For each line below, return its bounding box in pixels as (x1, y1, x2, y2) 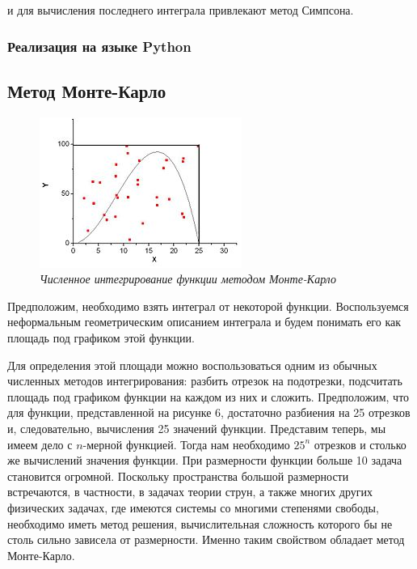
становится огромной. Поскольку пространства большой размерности (7, 467, 349, 484)
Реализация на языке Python (7, 36, 192, 56)
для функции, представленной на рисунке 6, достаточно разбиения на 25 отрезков (7, 404, 411, 421)
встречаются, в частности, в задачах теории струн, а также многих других (7, 483, 373, 500)
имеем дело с (7, 435, 73, 452)
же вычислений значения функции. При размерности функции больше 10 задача (7, 452, 402, 469)
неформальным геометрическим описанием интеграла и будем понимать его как (7, 313, 402, 330)
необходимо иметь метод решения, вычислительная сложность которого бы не (7, 515, 393, 532)
